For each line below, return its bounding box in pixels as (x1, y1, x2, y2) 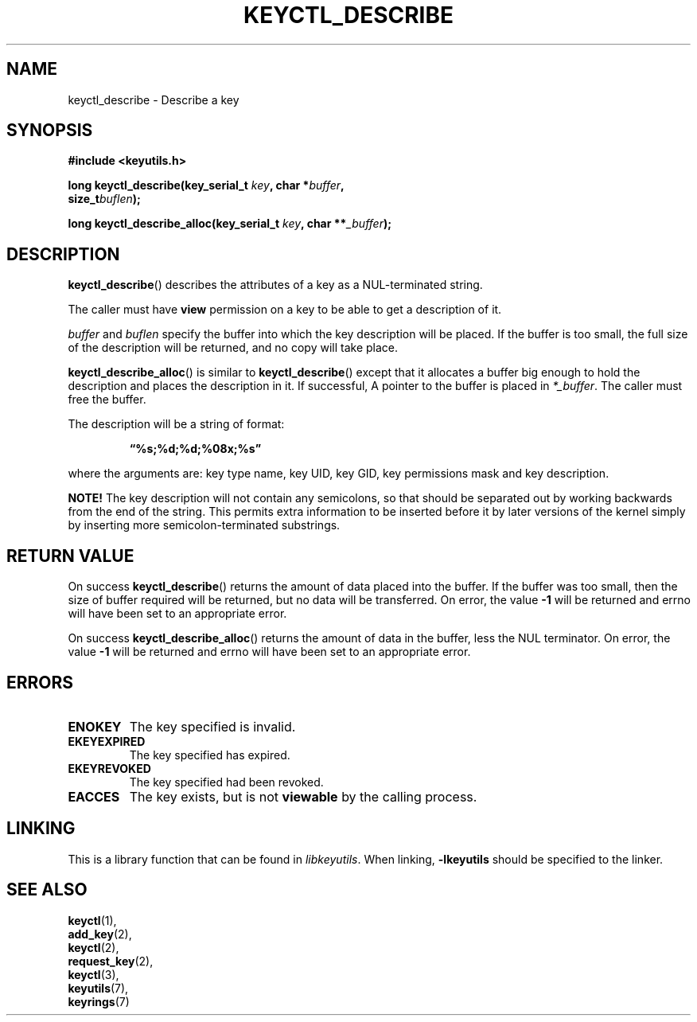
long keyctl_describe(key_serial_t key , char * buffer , (68, 178, 345, 193)
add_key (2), (68, 926, 132, 941)
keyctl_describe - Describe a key (68, 92, 239, 107)
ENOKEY (68, 718, 122, 735)
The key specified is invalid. (129, 718, 296, 735)
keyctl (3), (68, 967, 119, 981)
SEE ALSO (6, 880, 88, 900)
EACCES (68, 788, 120, 805)
